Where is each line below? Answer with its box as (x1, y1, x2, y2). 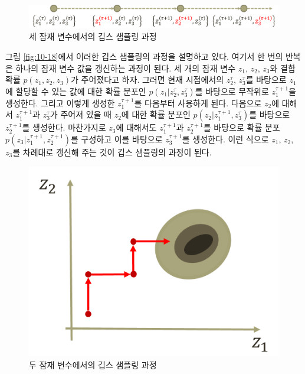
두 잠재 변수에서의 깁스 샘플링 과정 (29, 358, 157, 370)
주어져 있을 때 (60, 108, 111, 121)
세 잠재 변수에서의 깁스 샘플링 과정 (29, 30, 157, 43)
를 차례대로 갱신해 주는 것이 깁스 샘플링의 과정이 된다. (12, 145, 212, 158)
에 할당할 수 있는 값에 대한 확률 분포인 (5, 84, 146, 97)
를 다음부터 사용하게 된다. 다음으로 (134, 96, 262, 109)
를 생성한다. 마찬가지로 (22, 121, 106, 134)
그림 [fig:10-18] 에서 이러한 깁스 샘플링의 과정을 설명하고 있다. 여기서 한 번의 (5, 50, 283, 62)
